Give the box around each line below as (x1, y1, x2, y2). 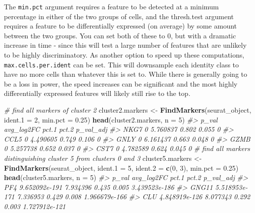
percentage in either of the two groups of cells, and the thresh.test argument (4, 11, 234, 21)
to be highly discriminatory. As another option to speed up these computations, (4, 50, 245, 60)
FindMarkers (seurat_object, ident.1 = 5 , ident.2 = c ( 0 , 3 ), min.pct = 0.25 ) (4, 162, 239, 173)
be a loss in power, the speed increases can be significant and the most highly (4, 78, 238, 89)
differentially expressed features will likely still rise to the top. (4, 88, 191, 98)
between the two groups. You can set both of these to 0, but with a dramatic (4, 30, 236, 40)
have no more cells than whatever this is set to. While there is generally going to (4, 69, 247, 79)
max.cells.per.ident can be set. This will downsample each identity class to (4, 59, 239, 69)
